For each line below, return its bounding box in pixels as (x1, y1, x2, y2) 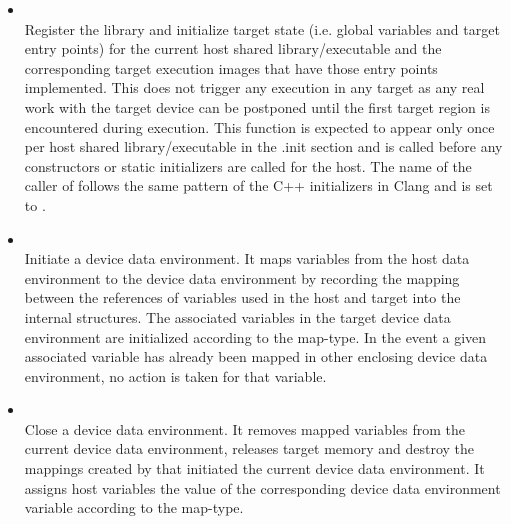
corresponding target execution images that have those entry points (24, 57, 438, 78)
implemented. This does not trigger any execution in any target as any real (24, 77, 485, 98)
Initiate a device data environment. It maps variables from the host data (24, 248, 470, 269)
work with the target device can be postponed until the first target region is (24, 96, 490, 117)
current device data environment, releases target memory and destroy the (24, 438, 475, 459)
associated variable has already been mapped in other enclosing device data (24, 346, 488, 367)
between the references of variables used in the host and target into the (24, 287, 461, 308)
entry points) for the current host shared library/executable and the (24, 38, 442, 59)
